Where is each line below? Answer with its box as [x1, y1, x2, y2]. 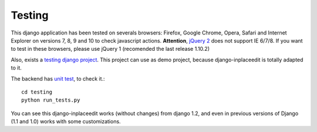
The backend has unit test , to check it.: [11, 75, 105, 82]
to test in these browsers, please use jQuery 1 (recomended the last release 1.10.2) [11, 46, 210, 53]
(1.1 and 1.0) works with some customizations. [11, 118, 121, 125]
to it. [11, 64, 22, 71]
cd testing [21, 88, 53, 95]
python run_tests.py [21, 97, 80, 103]
